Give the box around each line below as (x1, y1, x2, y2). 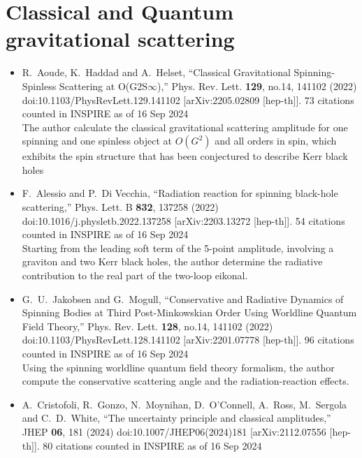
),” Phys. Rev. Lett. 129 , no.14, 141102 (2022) (157, 78, 357, 93)
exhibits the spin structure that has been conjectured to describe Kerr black (22, 149, 348, 163)
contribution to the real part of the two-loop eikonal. (22, 268, 248, 283)
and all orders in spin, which (215, 133, 337, 148)
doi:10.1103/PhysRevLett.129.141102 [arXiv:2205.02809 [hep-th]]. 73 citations (22, 92, 354, 107)
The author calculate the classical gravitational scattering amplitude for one (22, 119, 348, 134)
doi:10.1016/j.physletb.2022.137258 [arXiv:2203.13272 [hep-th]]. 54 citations (22, 213, 345, 228)
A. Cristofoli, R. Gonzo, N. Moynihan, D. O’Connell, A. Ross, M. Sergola (22, 397, 347, 411)
